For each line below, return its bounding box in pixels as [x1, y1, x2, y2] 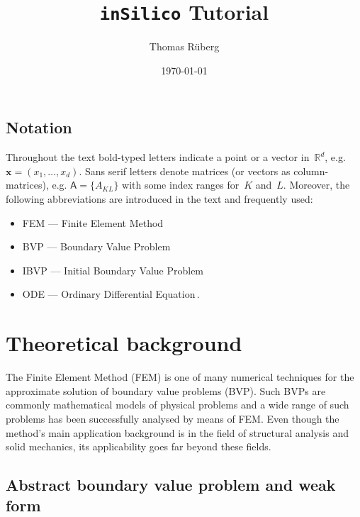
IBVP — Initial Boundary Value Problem [22, 262, 204, 277]
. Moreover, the [283, 177, 350, 192]
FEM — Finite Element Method [22, 215, 164, 230]
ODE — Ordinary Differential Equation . [22, 287, 200, 301]
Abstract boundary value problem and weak [6, 474, 336, 496]
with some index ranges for [122, 177, 240, 192]
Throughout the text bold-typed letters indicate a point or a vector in [6, 150, 310, 165]
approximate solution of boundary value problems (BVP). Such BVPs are [6, 383, 326, 398]
